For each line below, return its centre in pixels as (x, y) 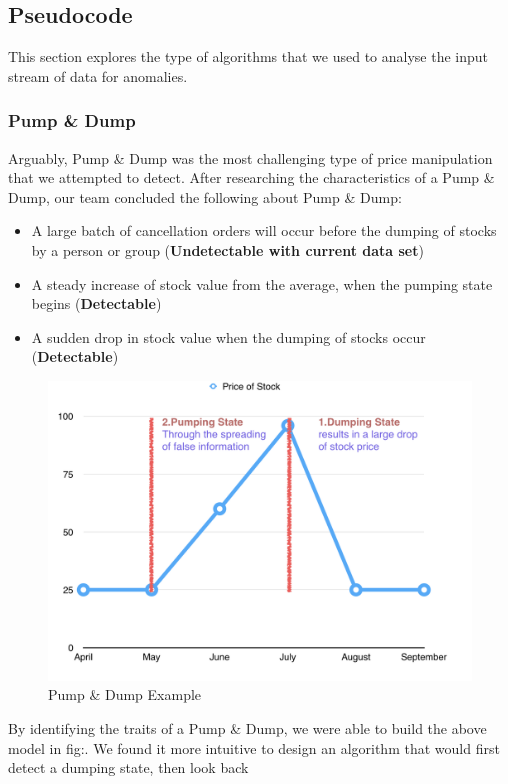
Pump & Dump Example (125, 694)
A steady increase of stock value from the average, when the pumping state (262, 283)
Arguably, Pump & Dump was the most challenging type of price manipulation (250, 157)
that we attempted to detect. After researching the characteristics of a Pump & (251, 177)
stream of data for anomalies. (98, 75)
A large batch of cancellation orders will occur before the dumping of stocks (264, 230)
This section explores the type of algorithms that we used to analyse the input (248, 56)
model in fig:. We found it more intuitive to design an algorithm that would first (254, 747)
